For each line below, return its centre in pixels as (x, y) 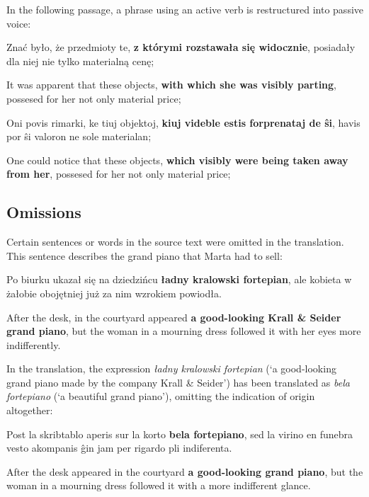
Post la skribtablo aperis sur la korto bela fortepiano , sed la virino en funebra (180, 434)
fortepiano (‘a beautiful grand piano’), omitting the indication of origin (161, 396)
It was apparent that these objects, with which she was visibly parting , (172, 85)
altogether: (30, 410)
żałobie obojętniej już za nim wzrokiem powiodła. (114, 293)
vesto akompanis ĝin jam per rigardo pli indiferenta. (119, 448)
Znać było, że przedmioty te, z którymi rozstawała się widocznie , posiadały (181, 47)
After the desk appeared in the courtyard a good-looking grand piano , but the (185, 471)
